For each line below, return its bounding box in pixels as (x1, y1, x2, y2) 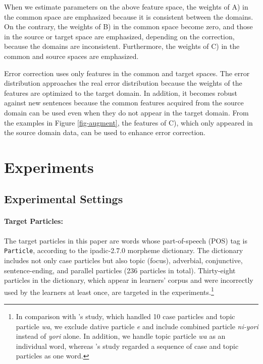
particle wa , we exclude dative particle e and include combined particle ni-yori (16, 321, 258, 331)
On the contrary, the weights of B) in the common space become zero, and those (4, 21, 253, 32)
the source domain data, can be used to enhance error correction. (4, 127, 205, 138)
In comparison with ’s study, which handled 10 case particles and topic (16, 311, 235, 321)
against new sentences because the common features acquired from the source (4, 97, 244, 108)
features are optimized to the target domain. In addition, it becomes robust (4, 87, 237, 98)
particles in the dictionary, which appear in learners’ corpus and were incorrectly (4, 275, 253, 285)
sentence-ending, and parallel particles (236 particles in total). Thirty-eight (4, 265, 236, 275)
